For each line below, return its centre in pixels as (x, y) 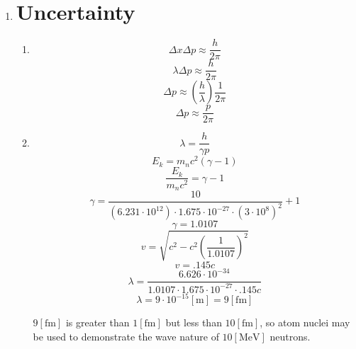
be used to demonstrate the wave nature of (126, 336)
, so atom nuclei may (305, 322)
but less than (194, 322)
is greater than (98, 322)
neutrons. (290, 336)
